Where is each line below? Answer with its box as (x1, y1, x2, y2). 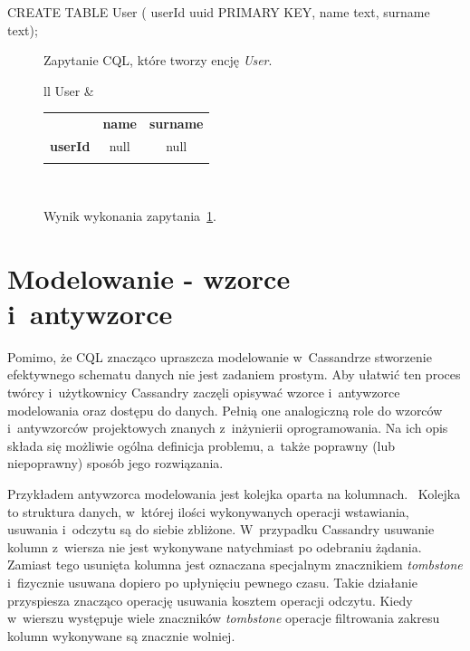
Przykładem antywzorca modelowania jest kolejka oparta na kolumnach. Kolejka (7, 483, 461, 503)
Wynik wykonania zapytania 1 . (43, 206, 217, 225)
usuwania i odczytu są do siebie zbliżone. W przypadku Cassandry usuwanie (7, 520, 435, 539)
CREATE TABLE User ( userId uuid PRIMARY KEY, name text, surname (7, 3, 430, 21)
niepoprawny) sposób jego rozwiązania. (7, 454, 224, 473)
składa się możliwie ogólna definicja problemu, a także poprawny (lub (7, 436, 396, 455)
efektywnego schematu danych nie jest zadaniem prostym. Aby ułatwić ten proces (7, 365, 461, 384)
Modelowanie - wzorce (7, 259, 291, 296)
